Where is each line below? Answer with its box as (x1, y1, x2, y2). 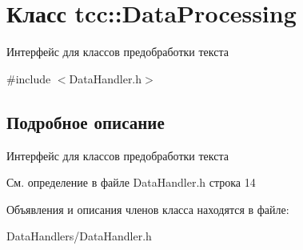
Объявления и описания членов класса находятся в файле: (6, 200, 289, 217)
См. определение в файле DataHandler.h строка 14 (6, 174, 256, 191)
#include (6, 70, 51, 87)
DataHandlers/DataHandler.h (6, 228, 152, 244)
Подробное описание (6, 109, 165, 134)
